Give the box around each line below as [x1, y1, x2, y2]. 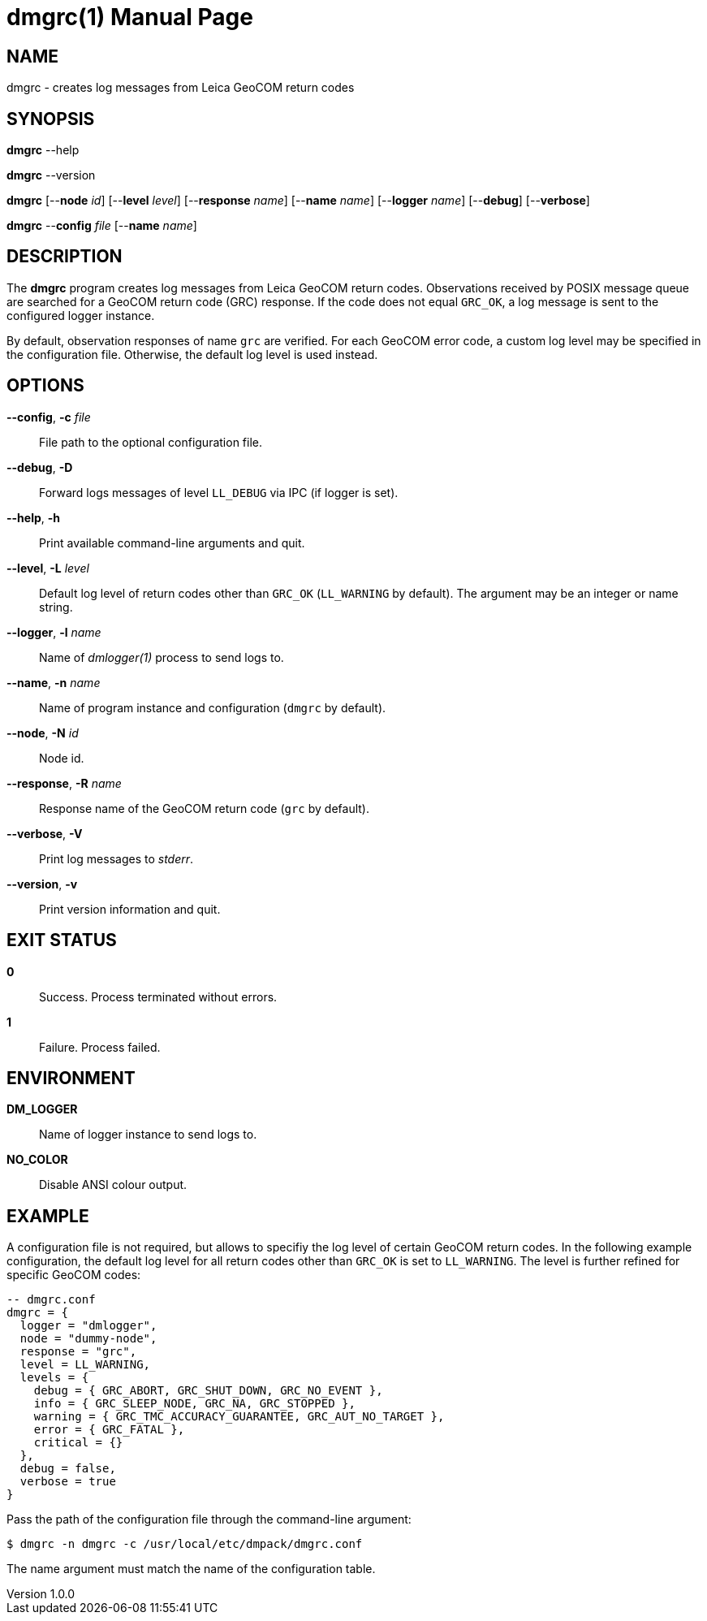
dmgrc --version [6, 168, 96, 183]
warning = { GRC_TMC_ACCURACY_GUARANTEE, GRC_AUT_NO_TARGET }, [33, 1410, 445, 1424]
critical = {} [33, 1436, 123, 1450]
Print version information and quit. [39, 901, 221, 916]
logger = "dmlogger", [19, 1319, 157, 1333]
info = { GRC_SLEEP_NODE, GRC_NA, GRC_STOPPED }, [33, 1397, 356, 1411]
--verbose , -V [6, 826, 83, 841]
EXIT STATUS [6, 930, 117, 951]
